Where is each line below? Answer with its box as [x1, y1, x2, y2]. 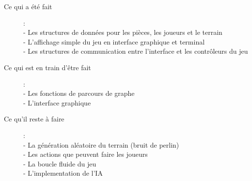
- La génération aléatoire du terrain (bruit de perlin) [23, 139, 179, 150]
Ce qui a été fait [4, 1, 52, 11]
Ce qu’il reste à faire [4, 114, 64, 124]
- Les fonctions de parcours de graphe [23, 88, 135, 98]
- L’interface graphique [23, 97, 91, 107]
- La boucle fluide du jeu [23, 158, 96, 168]
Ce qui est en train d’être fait [4, 62, 91, 72]
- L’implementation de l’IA [23, 168, 103, 178]
